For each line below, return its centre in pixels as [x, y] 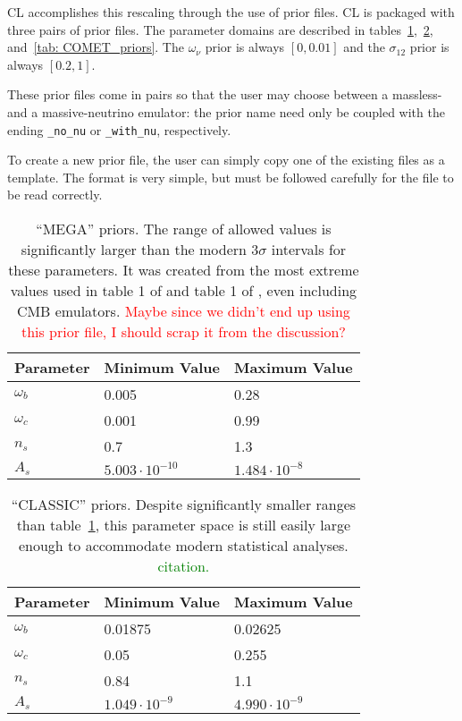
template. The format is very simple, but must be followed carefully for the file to [231, 177]
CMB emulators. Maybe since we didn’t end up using [183, 311]
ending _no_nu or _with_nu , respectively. [119, 129]
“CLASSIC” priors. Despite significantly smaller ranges [184, 504]
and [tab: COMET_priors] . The [96, 47]
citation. [184, 566]
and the [364, 47]
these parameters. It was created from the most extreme [184, 270]
